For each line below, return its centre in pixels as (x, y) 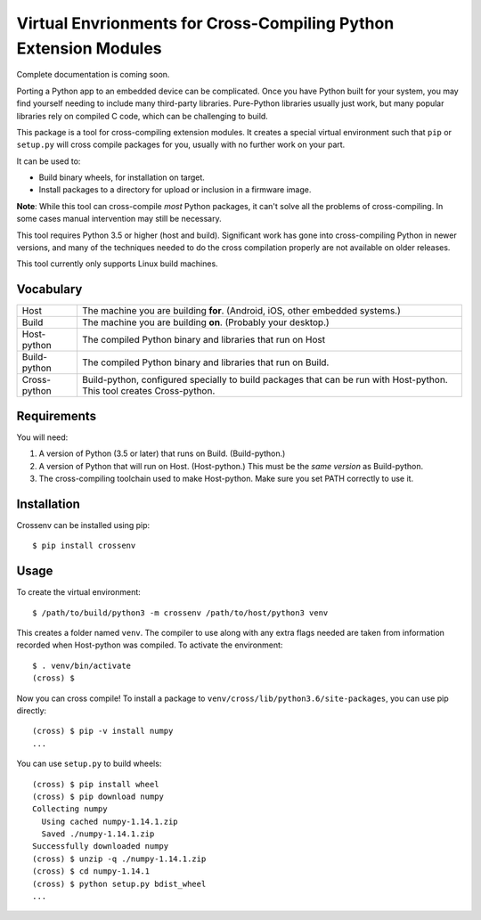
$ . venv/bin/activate (82, 665)
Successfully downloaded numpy (101, 847)
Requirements (57, 415)
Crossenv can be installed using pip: (83, 525)
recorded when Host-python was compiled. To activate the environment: (150, 645)
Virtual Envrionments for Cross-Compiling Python (205, 23)
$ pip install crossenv (84, 546)
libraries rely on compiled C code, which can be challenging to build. (143, 116)
